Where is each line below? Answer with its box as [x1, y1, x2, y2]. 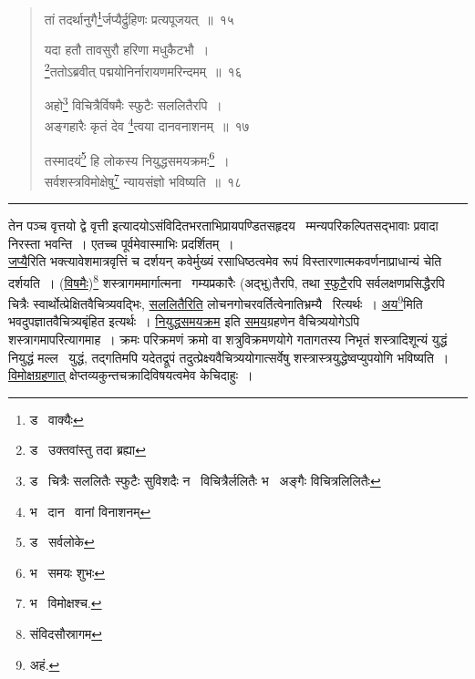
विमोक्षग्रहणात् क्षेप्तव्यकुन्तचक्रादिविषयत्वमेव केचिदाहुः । [8, 365, 253, 385]
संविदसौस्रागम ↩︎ [29, 623, 102, 643]
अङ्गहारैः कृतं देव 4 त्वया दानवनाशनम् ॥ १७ [44, 114, 250, 135]
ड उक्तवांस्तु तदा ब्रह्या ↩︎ [29, 440, 146, 459]
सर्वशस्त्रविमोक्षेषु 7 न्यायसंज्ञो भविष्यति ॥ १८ [44, 169, 243, 190]
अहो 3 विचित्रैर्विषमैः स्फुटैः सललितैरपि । [44, 93, 222, 114]
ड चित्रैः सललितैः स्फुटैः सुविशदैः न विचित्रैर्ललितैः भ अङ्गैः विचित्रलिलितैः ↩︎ [29, 470, 381, 489]
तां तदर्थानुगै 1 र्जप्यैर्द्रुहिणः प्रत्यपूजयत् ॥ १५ [44, 7, 234, 28]
